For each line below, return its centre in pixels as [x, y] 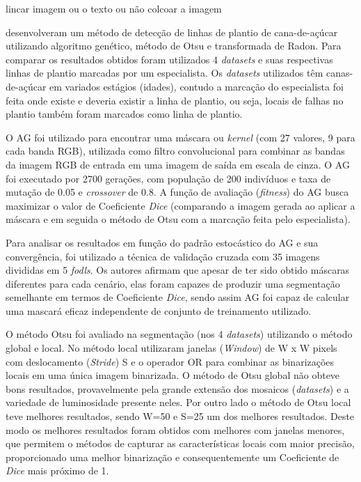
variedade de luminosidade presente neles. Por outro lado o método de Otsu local [178, 402]
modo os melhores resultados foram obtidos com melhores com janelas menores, [175, 429]
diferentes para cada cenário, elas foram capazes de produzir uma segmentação [173, 283]
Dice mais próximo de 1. [57, 471]
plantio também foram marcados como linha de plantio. [124, 114]
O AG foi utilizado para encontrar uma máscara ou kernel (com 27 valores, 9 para [180, 137]
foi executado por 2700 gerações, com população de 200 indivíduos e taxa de [168, 178]
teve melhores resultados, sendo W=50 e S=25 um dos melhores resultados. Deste [180, 416]
